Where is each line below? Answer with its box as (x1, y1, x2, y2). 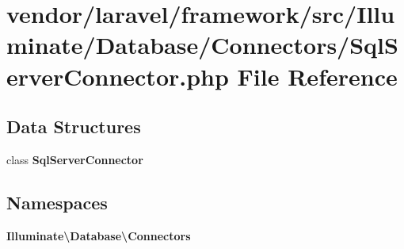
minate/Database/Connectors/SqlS (6, 29, 398, 61)
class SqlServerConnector (6, 151, 143, 167)
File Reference (237, 59, 398, 92)
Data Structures (6, 114, 141, 139)
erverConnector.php (6, 59, 229, 92)
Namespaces (6, 190, 108, 214)
